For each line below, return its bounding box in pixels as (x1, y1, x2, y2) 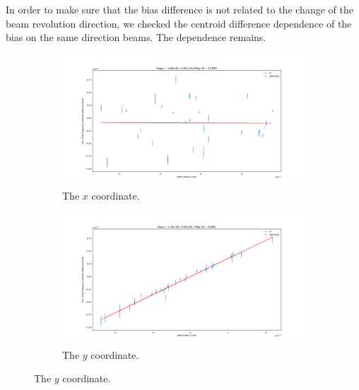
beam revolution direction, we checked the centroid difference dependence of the (6, 16, 352, 30)
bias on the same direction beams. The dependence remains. (6, 30, 266, 45)
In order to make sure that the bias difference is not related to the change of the (6, 2, 353, 16)
